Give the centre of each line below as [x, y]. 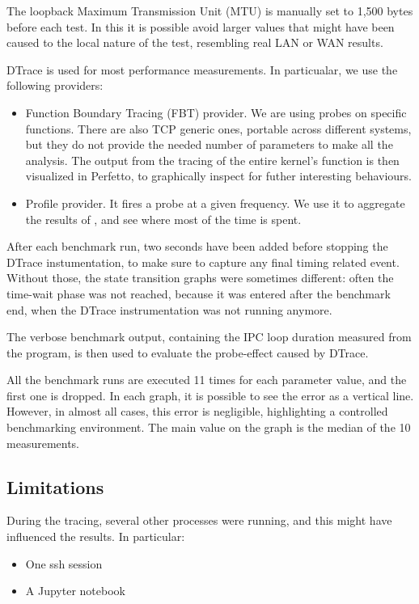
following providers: [55, 85]
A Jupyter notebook [75, 591]
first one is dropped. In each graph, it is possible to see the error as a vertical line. [210, 395]
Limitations [55, 486]
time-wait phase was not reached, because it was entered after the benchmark [199, 293]
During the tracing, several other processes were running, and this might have [199, 520]
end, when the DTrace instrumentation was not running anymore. [169, 309]
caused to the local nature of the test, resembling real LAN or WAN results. [195, 42]
